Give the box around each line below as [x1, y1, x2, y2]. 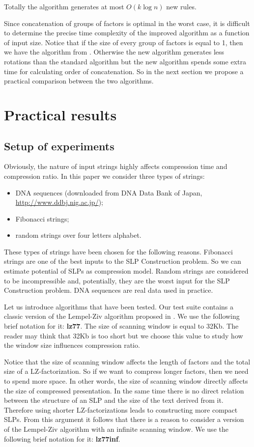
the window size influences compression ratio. [4, 340, 140, 350]
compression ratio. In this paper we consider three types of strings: [4, 170, 205, 181]
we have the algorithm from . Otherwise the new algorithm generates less [4, 47, 225, 57]
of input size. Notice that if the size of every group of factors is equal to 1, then [4, 37, 243, 47]
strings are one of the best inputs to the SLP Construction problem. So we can [4, 256, 241, 266]
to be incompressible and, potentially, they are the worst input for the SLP [4, 275, 230, 285]
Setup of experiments [4, 138, 114, 153]
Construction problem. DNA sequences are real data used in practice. [4, 285, 213, 295]
